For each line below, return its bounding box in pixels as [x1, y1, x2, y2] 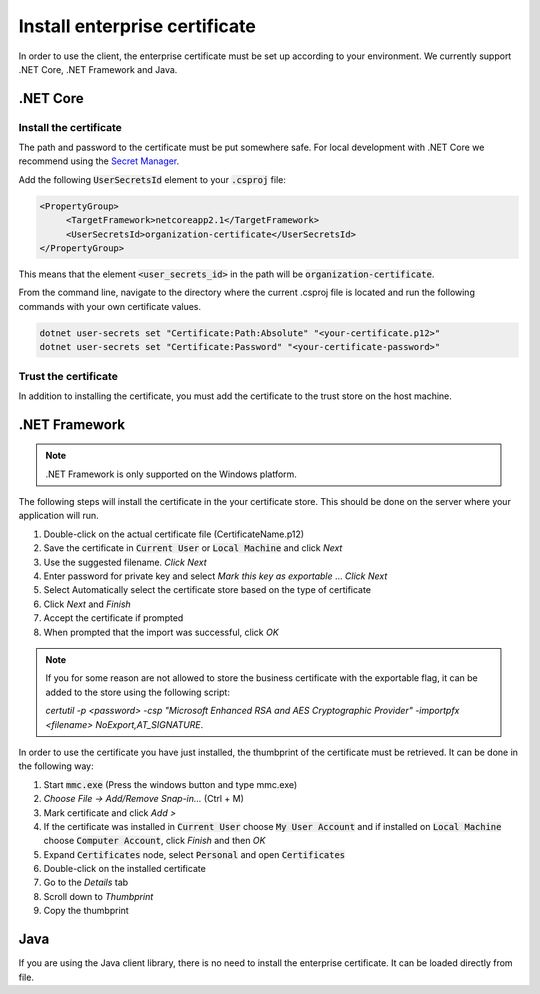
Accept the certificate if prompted [43, 612, 184, 624]
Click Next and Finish [43, 598, 132, 610]
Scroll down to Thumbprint [43, 890, 154, 902]
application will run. [18, 510, 99, 522]
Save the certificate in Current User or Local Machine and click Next [43, 542, 343, 554]
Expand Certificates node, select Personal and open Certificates [43, 848, 346, 860]
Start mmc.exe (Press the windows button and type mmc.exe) [43, 778, 298, 790]
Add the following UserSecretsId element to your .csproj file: [18, 173, 287, 185]
